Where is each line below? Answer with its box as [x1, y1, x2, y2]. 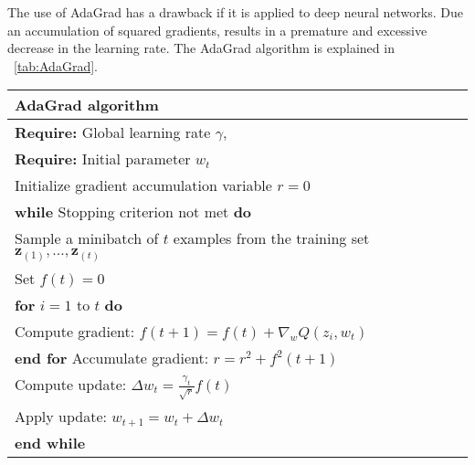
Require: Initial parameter [15, 148, 191, 170]
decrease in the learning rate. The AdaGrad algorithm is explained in [7, 38, 395, 58]
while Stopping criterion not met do [15, 201, 252, 223]
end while [15, 432, 86, 454]
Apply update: [15, 406, 107, 428]
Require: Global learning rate [15, 122, 211, 143]
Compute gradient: [15, 320, 135, 342]
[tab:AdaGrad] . [14, 56, 98, 75]
